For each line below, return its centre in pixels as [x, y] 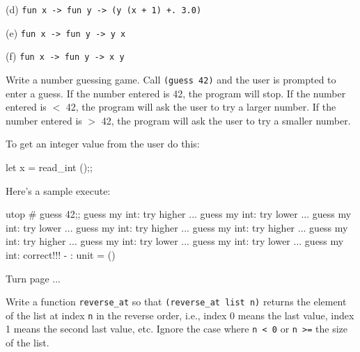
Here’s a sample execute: [58, 190]
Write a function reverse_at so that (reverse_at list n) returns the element [176, 302]
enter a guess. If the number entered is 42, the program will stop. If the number [176, 93]
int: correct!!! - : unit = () [61, 254]
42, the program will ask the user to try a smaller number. [226, 120]
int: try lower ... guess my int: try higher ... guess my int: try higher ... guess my [177, 227]
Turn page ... [33, 278]
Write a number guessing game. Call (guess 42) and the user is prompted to [171, 79]
